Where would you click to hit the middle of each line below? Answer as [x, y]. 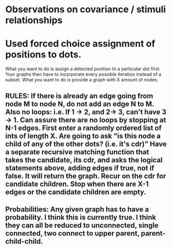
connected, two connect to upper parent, [72, 233]
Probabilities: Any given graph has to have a [77, 209]
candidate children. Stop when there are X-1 [77, 184]
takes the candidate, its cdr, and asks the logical [84, 160]
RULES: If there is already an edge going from [79, 96]
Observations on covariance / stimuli [85, 9]
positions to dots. [43, 55]
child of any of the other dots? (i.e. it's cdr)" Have [86, 144]
